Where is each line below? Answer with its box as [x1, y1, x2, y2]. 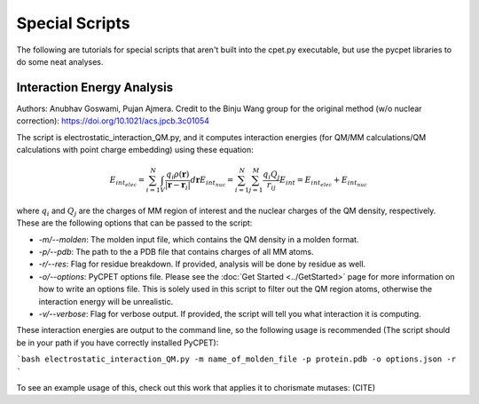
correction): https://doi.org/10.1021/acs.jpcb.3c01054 [16, 115, 210, 126]
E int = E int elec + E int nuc [279, 175, 368, 188]
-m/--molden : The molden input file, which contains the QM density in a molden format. [38, 234, 359, 244]
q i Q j [263, 169, 280, 181]
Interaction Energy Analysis [16, 80, 174, 95]
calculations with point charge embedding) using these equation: [16, 145, 255, 155]
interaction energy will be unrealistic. [38, 296, 174, 306]
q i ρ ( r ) [165, 169, 190, 181]
